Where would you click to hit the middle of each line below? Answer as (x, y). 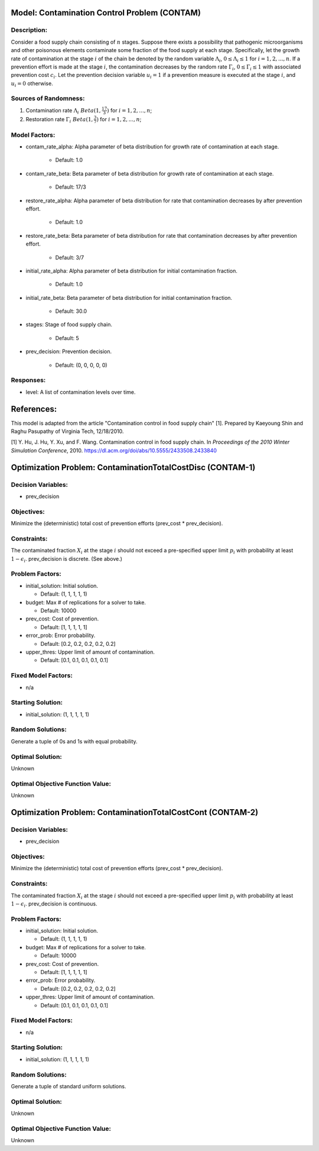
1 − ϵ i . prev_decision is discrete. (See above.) (66, 559)
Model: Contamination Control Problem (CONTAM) (106, 13)
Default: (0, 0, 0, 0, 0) (81, 365)
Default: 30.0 (71, 311)
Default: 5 (67, 338)
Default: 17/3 (71, 187)
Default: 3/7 (70, 257)
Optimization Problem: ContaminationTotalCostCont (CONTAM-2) (135, 812)
